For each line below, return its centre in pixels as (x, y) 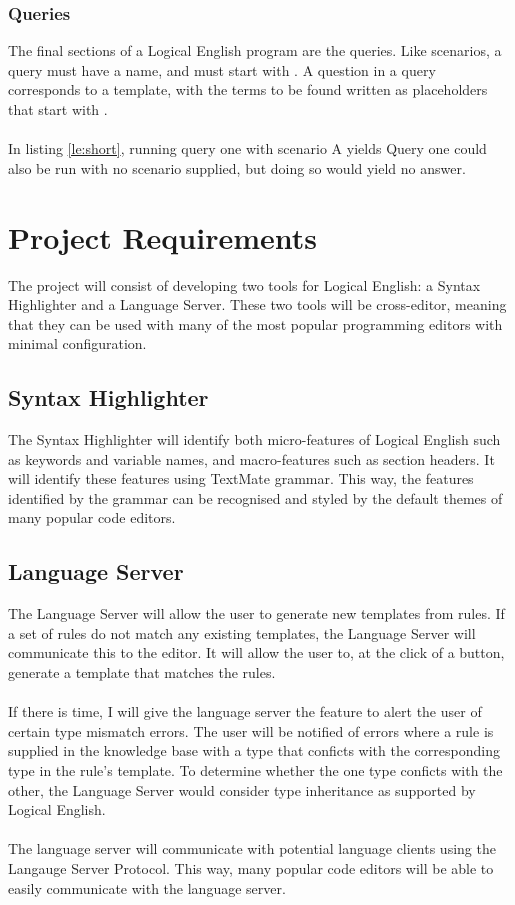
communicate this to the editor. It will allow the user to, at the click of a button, (256, 652)
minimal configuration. (77, 343)
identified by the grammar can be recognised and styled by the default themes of (255, 497)
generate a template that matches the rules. (142, 672)
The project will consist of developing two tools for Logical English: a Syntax (244, 284)
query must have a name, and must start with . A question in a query (222, 69)
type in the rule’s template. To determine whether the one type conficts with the (255, 770)
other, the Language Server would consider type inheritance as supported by (242, 789)
